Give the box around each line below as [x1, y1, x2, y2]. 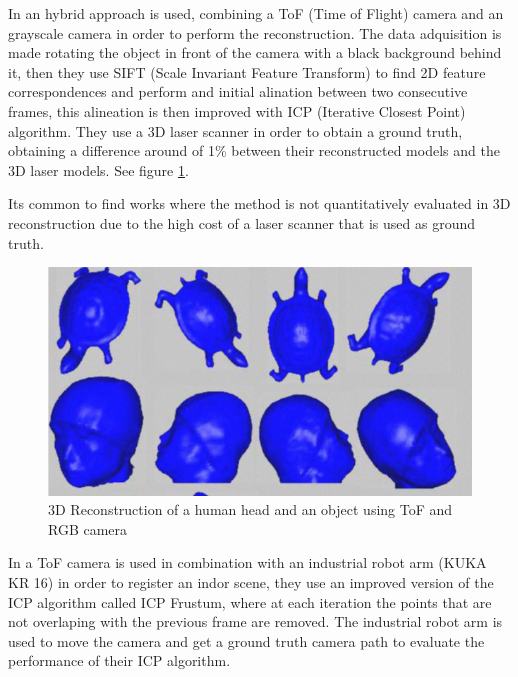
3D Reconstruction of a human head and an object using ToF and [48, 499, 453, 520]
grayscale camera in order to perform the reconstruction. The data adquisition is [8, 22, 502, 43]
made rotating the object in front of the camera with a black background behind [8, 42, 502, 63]
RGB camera [48, 518, 128, 539]
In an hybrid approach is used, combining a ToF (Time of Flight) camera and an [8, 3, 504, 23]
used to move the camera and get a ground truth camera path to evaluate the [8, 630, 485, 651]
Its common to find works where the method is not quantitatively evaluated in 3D [8, 193, 511, 214]
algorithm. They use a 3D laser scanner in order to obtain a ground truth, [8, 120, 463, 141]
